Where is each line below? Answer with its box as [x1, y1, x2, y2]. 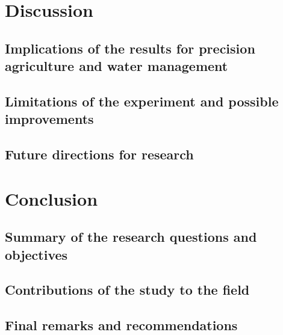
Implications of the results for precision [5, 38, 255, 57]
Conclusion [5, 186, 98, 211]
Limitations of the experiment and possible [5, 91, 279, 110]
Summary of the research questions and [5, 227, 257, 246]
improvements [5, 109, 94, 128]
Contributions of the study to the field [5, 280, 250, 299]
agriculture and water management [5, 57, 228, 75]
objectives [5, 245, 68, 263]
